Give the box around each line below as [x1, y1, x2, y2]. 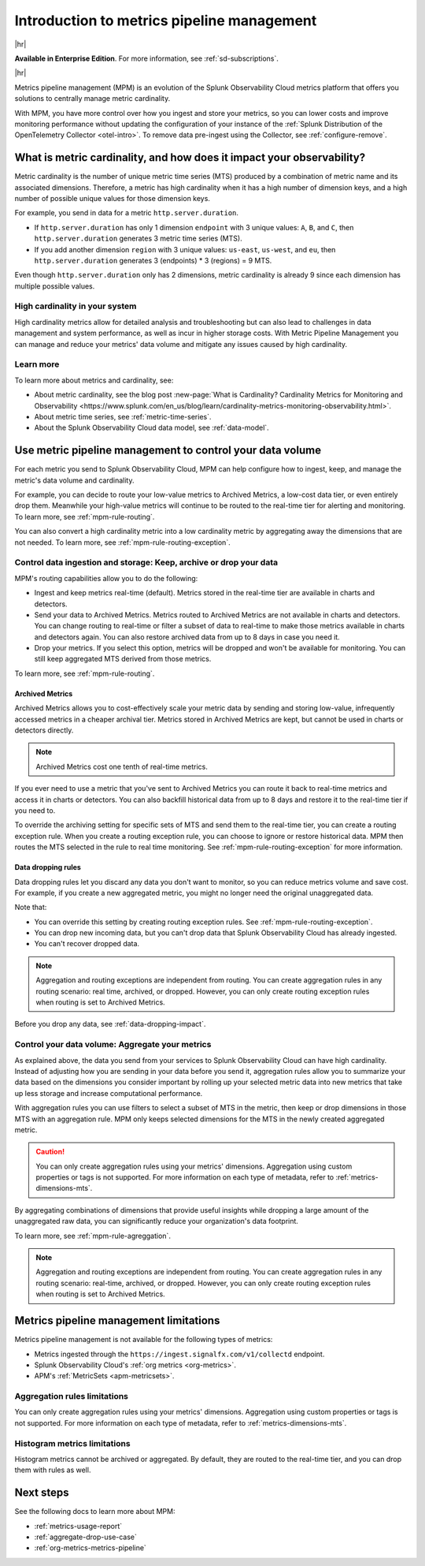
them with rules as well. [14, 1465, 91, 1475]
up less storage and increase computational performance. [14, 1088, 203, 1098]
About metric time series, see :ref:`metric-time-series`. [34, 412, 212, 421]
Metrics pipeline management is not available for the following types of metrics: [14, 1335, 273, 1344]
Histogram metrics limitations [14, 1437, 131, 1449]
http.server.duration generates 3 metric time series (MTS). [34, 233, 243, 244]
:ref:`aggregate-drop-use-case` [34, 1532, 138, 1542]
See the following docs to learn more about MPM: [14, 1507, 176, 1516]
